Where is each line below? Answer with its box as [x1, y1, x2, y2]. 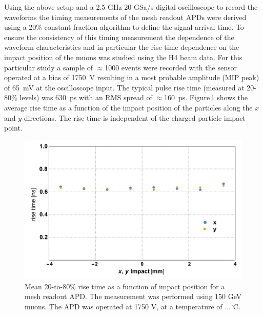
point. [4, 122, 23, 133]
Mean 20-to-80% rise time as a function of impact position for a [25, 281, 225, 291]
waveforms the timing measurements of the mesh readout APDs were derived [4, 11, 247, 22]
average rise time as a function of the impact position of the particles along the [4, 102, 253, 113]
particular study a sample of [4, 62, 93, 72]
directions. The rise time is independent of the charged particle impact [24, 112, 246, 123]
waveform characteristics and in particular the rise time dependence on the [4, 42, 239, 52]
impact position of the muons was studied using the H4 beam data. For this [4, 51, 242, 62]
